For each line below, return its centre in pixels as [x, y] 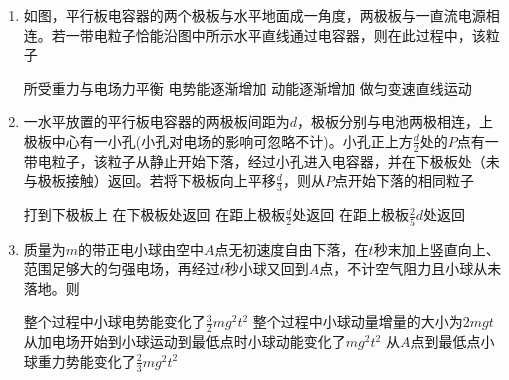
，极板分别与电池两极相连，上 [395, 121]
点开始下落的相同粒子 [403, 180]
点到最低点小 [452, 341]
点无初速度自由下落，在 [291, 248]
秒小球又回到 [266, 268]
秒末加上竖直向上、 [436, 248]
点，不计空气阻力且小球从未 [410, 268]
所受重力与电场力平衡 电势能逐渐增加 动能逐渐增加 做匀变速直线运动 [247, 87]
